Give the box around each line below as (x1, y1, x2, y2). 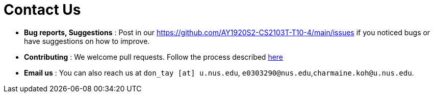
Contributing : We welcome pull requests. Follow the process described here (24, 52, 284, 61)
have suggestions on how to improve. (24, 36, 150, 45)
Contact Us (4, 1, 81, 18)
